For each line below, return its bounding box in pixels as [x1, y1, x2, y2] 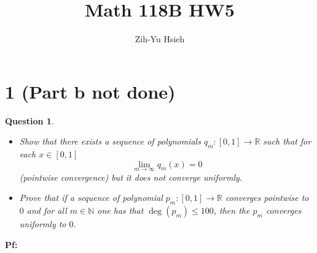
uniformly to [19, 217, 66, 230]
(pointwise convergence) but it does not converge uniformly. [19, 170, 243, 183]
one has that [97, 204, 144, 217]
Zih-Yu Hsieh [135, 32, 185, 45]
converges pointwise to [225, 191, 309, 204]
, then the [213, 204, 250, 217]
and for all [26, 204, 67, 217]
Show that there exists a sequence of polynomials [19, 135, 201, 148]
